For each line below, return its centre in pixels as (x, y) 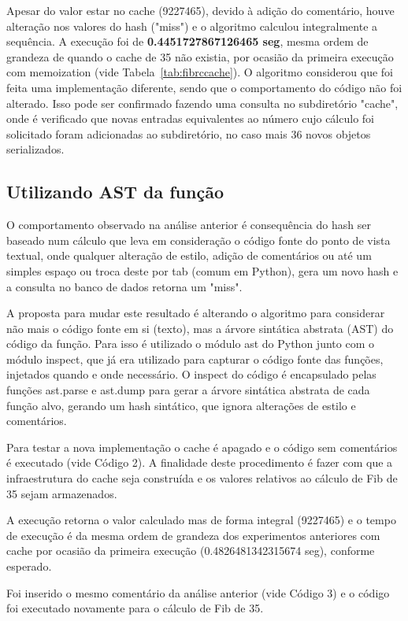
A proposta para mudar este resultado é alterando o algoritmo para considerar (196, 313)
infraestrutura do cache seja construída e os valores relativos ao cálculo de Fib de (202, 478)
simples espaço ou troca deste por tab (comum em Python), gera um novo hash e (202, 270)
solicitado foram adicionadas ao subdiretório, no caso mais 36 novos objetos (189, 133)
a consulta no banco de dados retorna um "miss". (124, 286)
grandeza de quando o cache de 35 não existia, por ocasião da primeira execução (200, 56)
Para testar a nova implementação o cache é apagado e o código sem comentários (202, 447)
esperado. (29, 566)
